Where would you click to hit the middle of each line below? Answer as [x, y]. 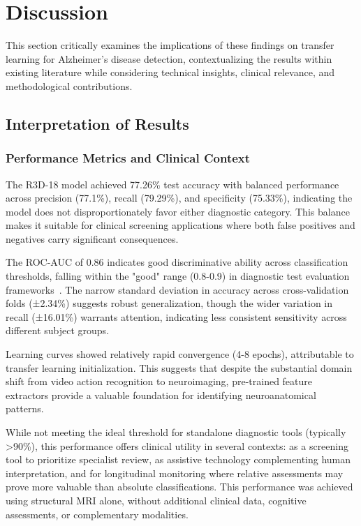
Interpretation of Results [97, 123]
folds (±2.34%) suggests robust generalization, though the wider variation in [169, 303]
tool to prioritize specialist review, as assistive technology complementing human [178, 459]
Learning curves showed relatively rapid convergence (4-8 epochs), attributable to [180, 354]
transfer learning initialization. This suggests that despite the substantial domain [179, 367]
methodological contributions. [69, 85]
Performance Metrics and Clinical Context [128, 158]
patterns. [25, 408]
